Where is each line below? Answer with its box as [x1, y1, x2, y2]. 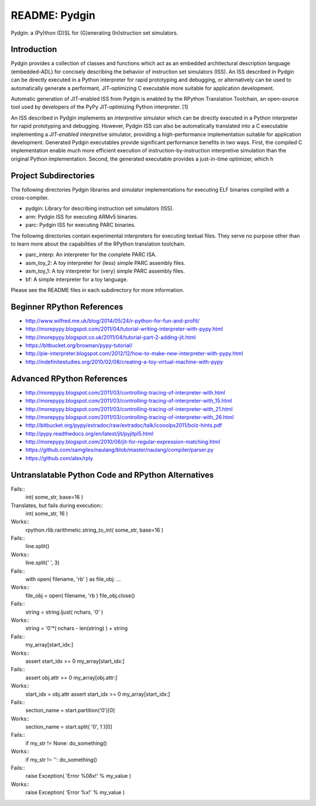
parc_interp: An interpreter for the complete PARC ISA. [25, 251, 157, 258]
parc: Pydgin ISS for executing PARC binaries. [25, 222, 136, 229]
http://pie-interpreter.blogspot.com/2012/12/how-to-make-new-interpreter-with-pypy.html [25, 350, 243, 357]
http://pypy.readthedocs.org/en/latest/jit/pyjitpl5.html [25, 430, 154, 437]
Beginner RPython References [11, 302, 123, 312]
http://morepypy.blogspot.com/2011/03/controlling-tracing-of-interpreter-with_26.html [25, 413, 234, 420]
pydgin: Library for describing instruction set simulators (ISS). [25, 205, 174, 212]
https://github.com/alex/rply [25, 454, 94, 461]
